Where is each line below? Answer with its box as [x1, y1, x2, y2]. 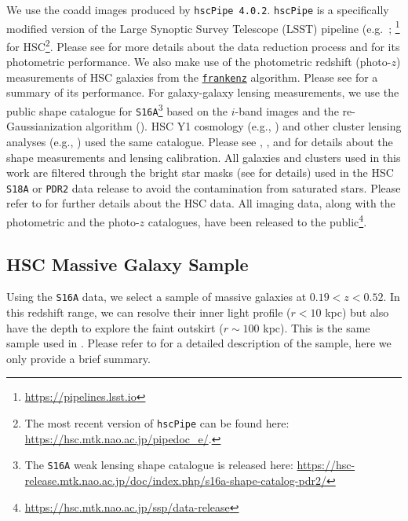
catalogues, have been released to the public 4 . [148, 211, 367, 229]
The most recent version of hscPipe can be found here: [24, 415, 290, 431]
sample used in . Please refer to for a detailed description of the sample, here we [6, 335, 392, 351]
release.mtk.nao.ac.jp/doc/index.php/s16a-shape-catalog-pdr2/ [24, 471, 326, 488]
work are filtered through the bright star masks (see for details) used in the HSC [6, 164, 394, 181]
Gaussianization [6, 118, 82, 134]
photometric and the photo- [6, 213, 140, 229]
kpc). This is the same [263, 319, 370, 336]
